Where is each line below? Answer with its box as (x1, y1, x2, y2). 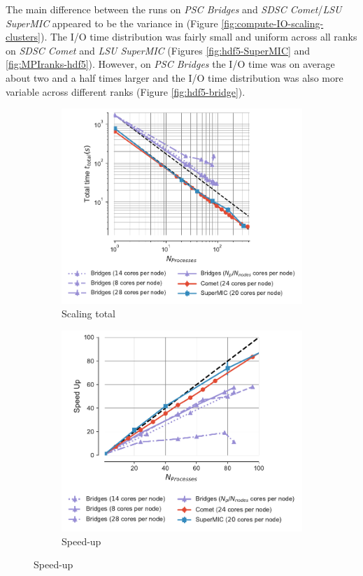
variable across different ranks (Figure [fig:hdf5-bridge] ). (6, 84, 245, 99)
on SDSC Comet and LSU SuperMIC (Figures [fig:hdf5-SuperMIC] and (6, 43, 311, 57)
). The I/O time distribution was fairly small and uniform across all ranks (40, 29, 357, 44)
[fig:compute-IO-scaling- (221, 15, 324, 30)
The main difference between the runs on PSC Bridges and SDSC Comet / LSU (6, 2, 342, 16)
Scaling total (62, 306, 116, 321)
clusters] (6, 29, 41, 44)
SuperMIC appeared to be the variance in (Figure (6, 15, 218, 30)
